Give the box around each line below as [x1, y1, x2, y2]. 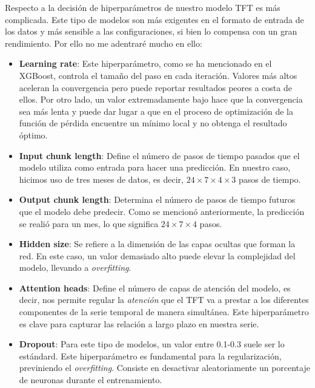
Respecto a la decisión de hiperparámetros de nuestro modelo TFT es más [5, 1, 280, 13]
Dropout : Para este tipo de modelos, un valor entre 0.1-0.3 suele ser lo [19, 338, 285, 350]
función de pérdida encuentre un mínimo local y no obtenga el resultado [19, 117, 287, 129]
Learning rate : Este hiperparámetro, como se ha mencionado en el [19, 57, 272, 70]
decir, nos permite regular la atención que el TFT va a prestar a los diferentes [19, 293, 309, 306]
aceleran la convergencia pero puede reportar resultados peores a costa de [19, 81, 292, 94]
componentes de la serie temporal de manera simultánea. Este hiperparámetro [19, 305, 309, 318]
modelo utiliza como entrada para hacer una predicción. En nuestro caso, [19, 161, 291, 174]
